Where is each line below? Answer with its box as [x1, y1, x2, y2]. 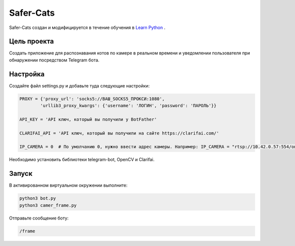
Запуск [9, 169, 33, 178]
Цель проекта [9, 37, 54, 46]
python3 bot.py [19, 195, 56, 201]
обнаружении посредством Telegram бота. [9, 57, 100, 63]
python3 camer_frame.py [19, 202, 77, 208]
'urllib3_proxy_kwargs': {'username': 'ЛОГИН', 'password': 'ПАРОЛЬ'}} [40, 103, 217, 109]
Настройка [9, 70, 45, 78]
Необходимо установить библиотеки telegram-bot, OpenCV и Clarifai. [9, 157, 155, 163]
